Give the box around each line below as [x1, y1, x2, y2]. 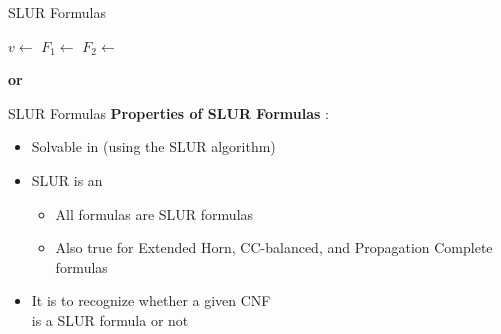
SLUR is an [31, 169, 103, 190]
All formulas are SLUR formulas [55, 203, 254, 224]
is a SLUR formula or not [31, 309, 189, 330]
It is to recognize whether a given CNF [31, 290, 271, 311]
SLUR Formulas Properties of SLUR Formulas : [8, 102, 329, 123]
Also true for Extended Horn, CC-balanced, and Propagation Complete [55, 237, 493, 258]
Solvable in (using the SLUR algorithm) [31, 136, 276, 157]
